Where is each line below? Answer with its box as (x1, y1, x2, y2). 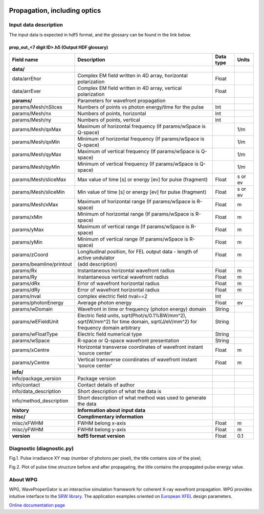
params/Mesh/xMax (12, 201, 59, 208)
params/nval (12, 293, 41, 300)
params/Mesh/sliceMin (12, 189, 65, 196)
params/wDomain (12, 306, 53, 313)
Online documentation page (9, 502, 66, 508)
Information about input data (77, 407, 146, 414)
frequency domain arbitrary (77, 324, 141, 331)
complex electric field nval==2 (77, 293, 148, 300)
